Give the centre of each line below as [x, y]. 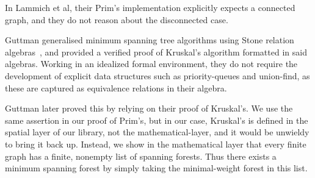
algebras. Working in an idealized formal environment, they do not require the [151, 64]
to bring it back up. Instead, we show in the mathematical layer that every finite [156, 144]
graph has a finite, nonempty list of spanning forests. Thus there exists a [141, 156]
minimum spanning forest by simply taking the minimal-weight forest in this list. [156, 168]
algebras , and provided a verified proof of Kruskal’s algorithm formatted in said [156, 52]
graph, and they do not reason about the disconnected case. [117, 19]
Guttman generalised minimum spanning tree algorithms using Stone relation [150, 40]
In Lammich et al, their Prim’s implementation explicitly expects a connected [150, 7]
